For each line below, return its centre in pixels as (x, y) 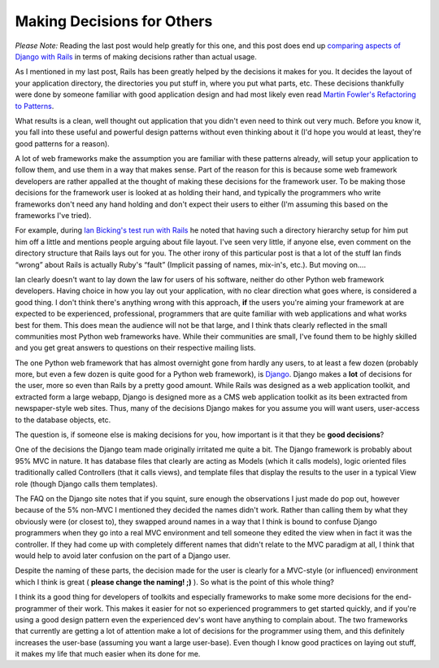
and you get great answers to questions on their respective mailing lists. (135, 348)
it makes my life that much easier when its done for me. (108, 654)
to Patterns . (35, 106)
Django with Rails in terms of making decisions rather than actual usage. (136, 56)
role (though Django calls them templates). (87, 483)
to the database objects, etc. (63, 420)
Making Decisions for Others (114, 21)
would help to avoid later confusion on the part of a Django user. (123, 555)
